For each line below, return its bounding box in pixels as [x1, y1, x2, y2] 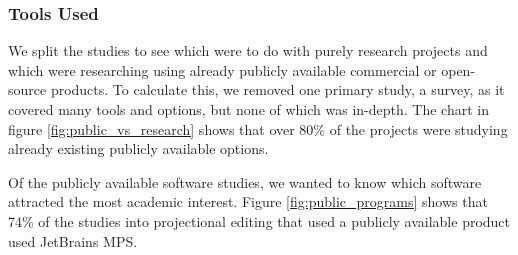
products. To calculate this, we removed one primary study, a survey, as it [50, 79, 505, 100]
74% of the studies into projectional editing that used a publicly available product [8, 210, 511, 231]
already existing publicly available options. [8, 138, 269, 159]
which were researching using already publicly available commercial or [8, 59, 437, 80]
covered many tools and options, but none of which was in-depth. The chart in [8, 99, 489, 119]
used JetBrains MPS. [8, 230, 138, 251]
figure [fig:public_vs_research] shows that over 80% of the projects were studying [8, 118, 508, 139]
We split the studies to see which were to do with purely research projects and [8, 40, 488, 61]
